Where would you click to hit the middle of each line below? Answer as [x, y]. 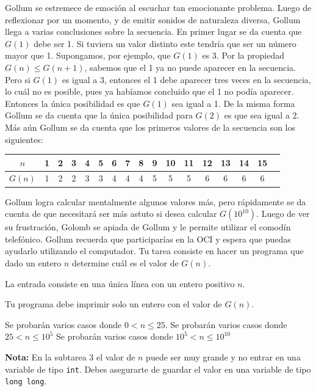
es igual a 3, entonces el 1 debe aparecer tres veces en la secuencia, [186, 79]
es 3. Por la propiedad [243, 55]
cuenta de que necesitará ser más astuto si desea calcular [111, 214]
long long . [26, 381]
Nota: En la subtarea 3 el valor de [70, 356]
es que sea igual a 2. [262, 115]
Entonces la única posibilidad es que [73, 103]
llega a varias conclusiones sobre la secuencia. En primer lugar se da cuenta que [153, 31]
